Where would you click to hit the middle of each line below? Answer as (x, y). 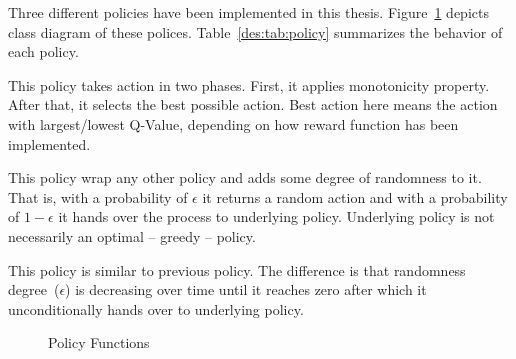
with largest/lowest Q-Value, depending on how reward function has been (233, 123)
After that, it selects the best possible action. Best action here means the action (253, 104)
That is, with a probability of (98, 196)
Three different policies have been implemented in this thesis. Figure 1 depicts (248, 12)
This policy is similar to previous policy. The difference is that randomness (237, 269)
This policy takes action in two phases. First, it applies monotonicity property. (249, 84)
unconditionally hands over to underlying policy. (156, 308)
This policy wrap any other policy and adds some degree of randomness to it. (245, 177)
